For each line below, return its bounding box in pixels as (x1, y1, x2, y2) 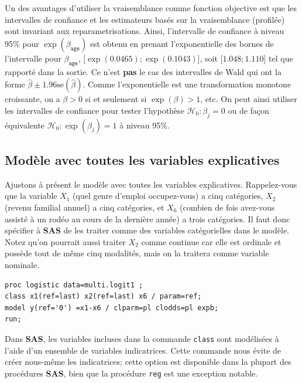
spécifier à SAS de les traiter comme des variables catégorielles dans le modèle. (5, 224, 290, 236)
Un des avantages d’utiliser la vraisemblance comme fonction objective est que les (5, 2, 297, 13)
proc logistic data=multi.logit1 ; (5, 280, 143, 289)
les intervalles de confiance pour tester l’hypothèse (5, 104, 184, 116)
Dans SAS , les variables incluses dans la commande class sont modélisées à (5, 332, 279, 344)
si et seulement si (85, 93, 147, 105)
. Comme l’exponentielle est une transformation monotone (83, 78, 291, 90)
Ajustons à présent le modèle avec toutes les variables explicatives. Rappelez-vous (5, 178, 297, 190)
